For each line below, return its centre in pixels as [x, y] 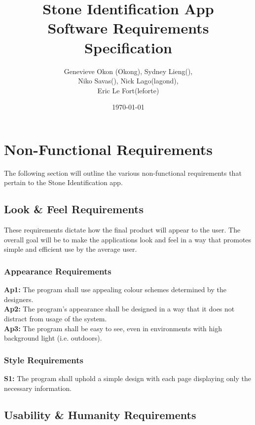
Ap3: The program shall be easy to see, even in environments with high [113, 328]
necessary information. [38, 388]
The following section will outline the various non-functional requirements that [123, 173]
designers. [19, 299]
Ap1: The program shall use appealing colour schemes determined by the [115, 290]
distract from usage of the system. [55, 318]
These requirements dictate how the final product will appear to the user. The [122, 230]
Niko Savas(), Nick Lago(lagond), [128, 81]
